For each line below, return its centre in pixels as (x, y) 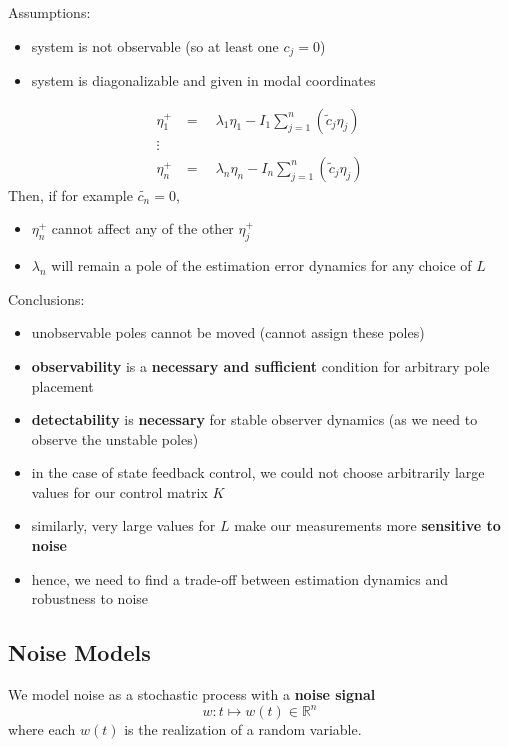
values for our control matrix (119, 491)
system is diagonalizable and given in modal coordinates (203, 80)
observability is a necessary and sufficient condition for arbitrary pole (260, 365)
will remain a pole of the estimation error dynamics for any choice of (261, 265)
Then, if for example (70, 194)
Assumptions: (49, 12)
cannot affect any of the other (142, 228)
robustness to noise (90, 598)
